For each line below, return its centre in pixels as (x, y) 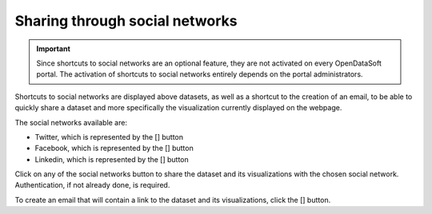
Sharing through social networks (126, 21)
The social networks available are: (71, 122)
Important (54, 49)
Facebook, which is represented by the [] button (114, 149)
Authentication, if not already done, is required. (92, 185)
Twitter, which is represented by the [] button (109, 137)
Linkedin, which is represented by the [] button (112, 159)
